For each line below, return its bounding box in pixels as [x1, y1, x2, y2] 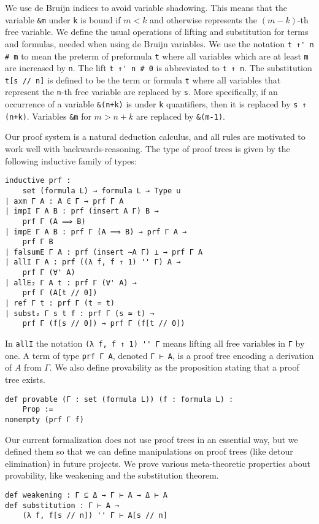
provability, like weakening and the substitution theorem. [5, 469, 219, 482]
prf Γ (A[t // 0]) [22, 288, 98, 298]
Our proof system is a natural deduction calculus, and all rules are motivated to [5, 130, 306, 143]
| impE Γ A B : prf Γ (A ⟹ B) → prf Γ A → [5, 227, 187, 236]
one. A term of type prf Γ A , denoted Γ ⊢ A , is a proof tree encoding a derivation [5, 349, 314, 361]
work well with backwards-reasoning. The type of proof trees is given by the [5, 142, 290, 155]
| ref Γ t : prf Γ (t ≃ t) [5, 299, 115, 308]
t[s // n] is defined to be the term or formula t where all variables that [5, 73, 281, 86]
